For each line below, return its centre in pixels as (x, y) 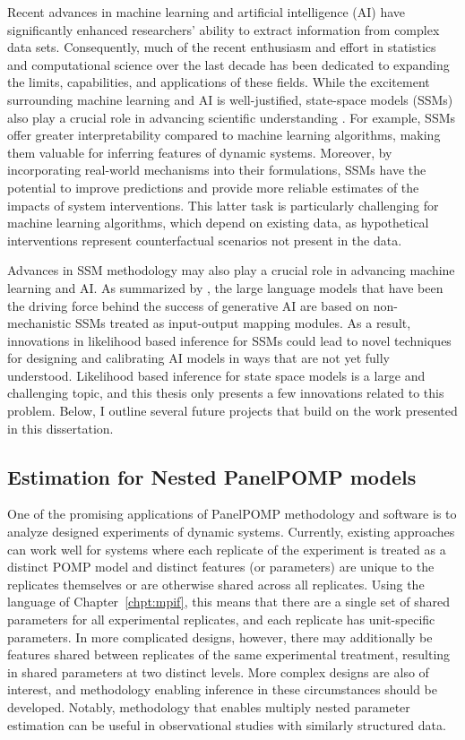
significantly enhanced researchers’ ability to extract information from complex (224, 29)
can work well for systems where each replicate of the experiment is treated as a (227, 549)
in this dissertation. (60, 428)
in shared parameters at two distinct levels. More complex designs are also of (218, 671)
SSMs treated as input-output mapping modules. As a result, (243, 323)
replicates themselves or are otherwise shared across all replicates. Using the (216, 584)
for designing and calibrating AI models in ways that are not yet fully (198, 358)
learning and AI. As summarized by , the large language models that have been (225, 287)
